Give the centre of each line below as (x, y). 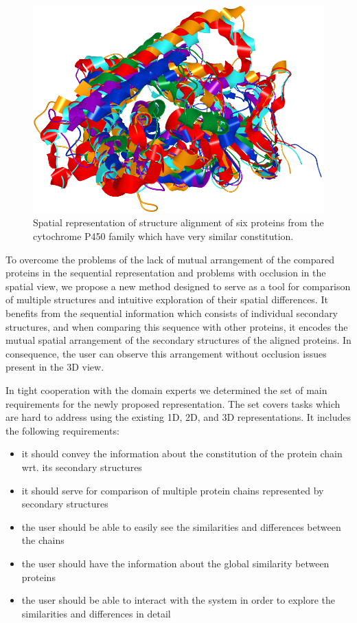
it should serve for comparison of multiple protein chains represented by (173, 490)
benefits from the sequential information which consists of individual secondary (172, 313)
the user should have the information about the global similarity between (175, 563)
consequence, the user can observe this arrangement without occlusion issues (166, 353)
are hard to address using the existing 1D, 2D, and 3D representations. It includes (178, 417)
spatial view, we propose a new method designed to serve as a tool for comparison (178, 286)
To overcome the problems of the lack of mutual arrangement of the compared (170, 259)
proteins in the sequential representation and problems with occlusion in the (166, 273)
